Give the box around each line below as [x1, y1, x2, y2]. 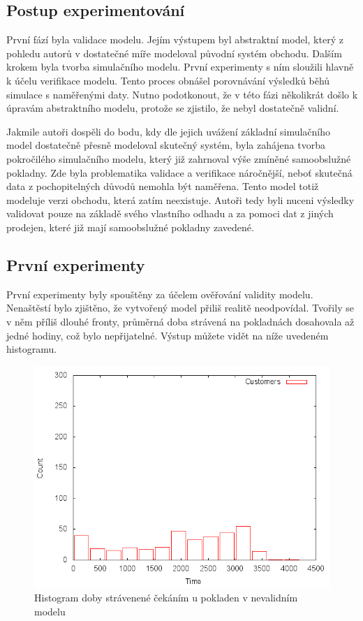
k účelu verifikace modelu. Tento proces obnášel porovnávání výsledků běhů [6, 73, 330, 87]
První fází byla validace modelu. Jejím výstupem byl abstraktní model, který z [6, 32, 343, 47]
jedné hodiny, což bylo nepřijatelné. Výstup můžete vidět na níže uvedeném [6, 328, 329, 342]
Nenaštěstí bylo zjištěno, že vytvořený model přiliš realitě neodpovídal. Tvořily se [6, 300, 354, 315]
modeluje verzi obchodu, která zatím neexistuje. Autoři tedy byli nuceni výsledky [6, 192, 355, 207]
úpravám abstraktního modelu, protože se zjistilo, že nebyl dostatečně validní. [6, 101, 339, 115]
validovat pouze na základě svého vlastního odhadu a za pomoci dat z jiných [6, 206, 334, 221]
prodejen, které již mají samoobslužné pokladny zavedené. [6, 219, 254, 234]
